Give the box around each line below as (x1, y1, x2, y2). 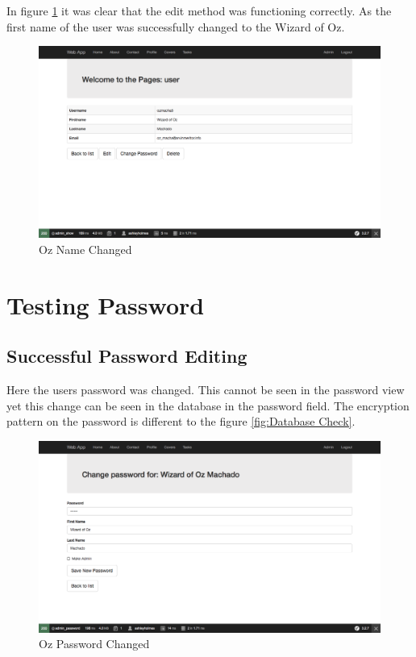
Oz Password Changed (39, 635, 150, 652)
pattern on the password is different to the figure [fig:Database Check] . (6, 413, 356, 430)
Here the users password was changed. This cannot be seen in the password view (6, 381, 405, 398)
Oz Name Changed (39, 240, 132, 257)
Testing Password (6, 288, 205, 321)
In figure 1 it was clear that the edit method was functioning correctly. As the (6, 2, 392, 19)
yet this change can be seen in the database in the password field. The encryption (6, 397, 410, 414)
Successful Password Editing (6, 343, 248, 368)
